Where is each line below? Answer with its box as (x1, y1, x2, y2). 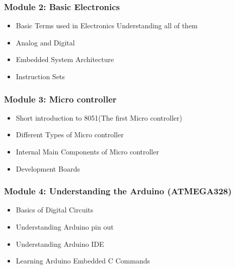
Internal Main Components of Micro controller (16, 146, 159, 156)
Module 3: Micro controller (4, 92, 117, 105)
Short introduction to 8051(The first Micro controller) (16, 112, 182, 123)
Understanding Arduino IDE (16, 238, 104, 249)
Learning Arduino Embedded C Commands (16, 255, 150, 266)
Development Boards (16, 163, 80, 174)
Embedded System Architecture (16, 54, 114, 65)
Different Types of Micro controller (16, 129, 124, 140)
